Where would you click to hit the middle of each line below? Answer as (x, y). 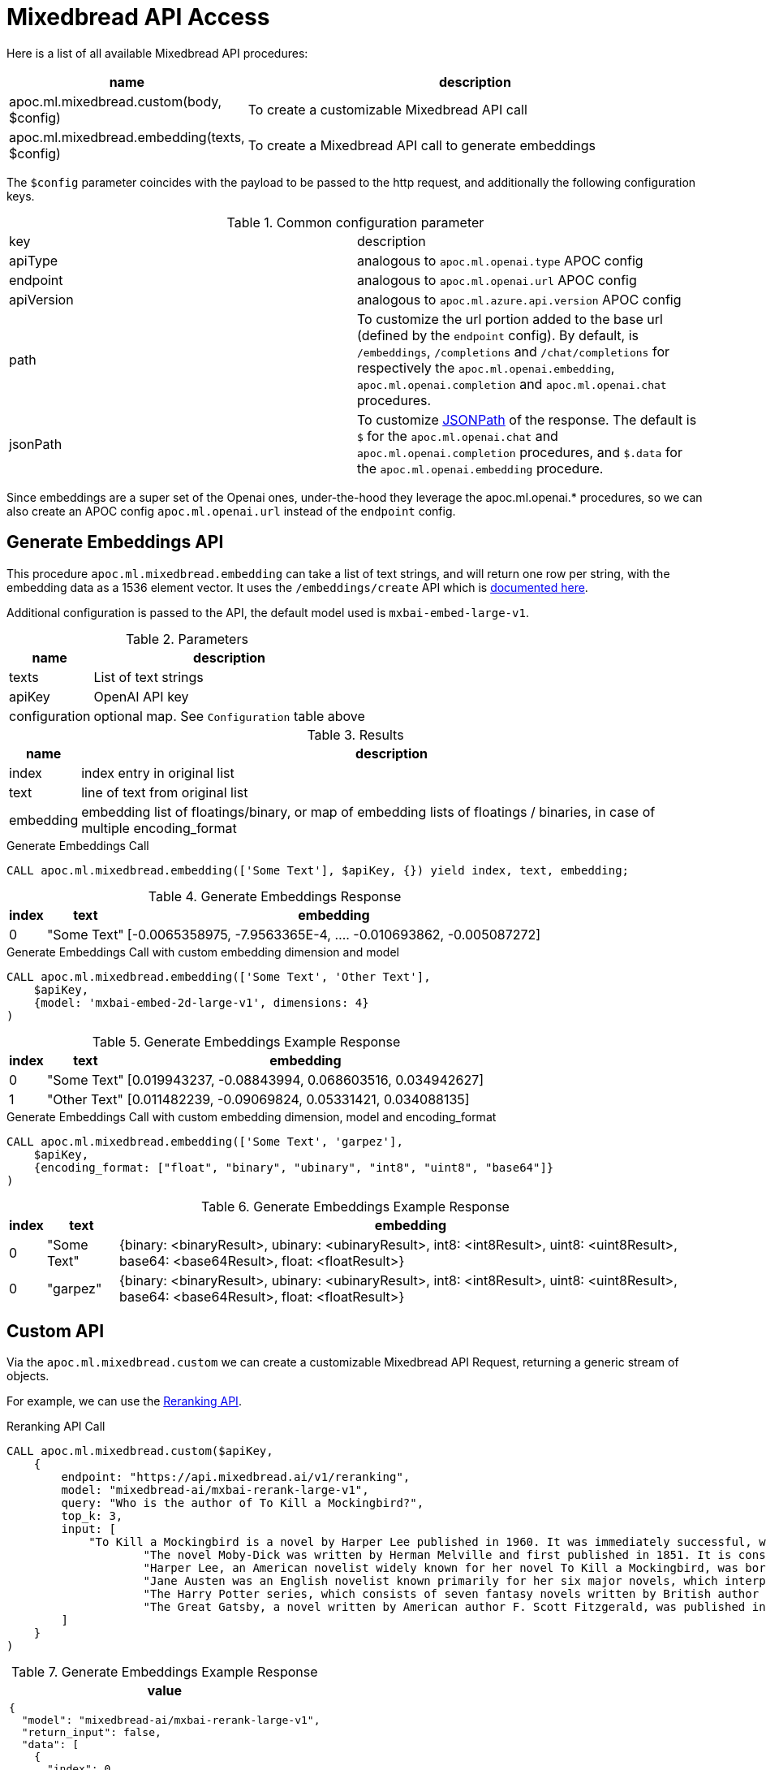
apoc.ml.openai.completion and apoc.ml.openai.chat (512, 384)
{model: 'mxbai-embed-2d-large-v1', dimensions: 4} (201, 1002)
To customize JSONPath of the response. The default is (527, 419)
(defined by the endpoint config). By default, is (498, 335)
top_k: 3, (92, 1516)
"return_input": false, (91, 1733)
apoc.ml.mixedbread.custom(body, (116, 101)
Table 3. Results (355, 734)
